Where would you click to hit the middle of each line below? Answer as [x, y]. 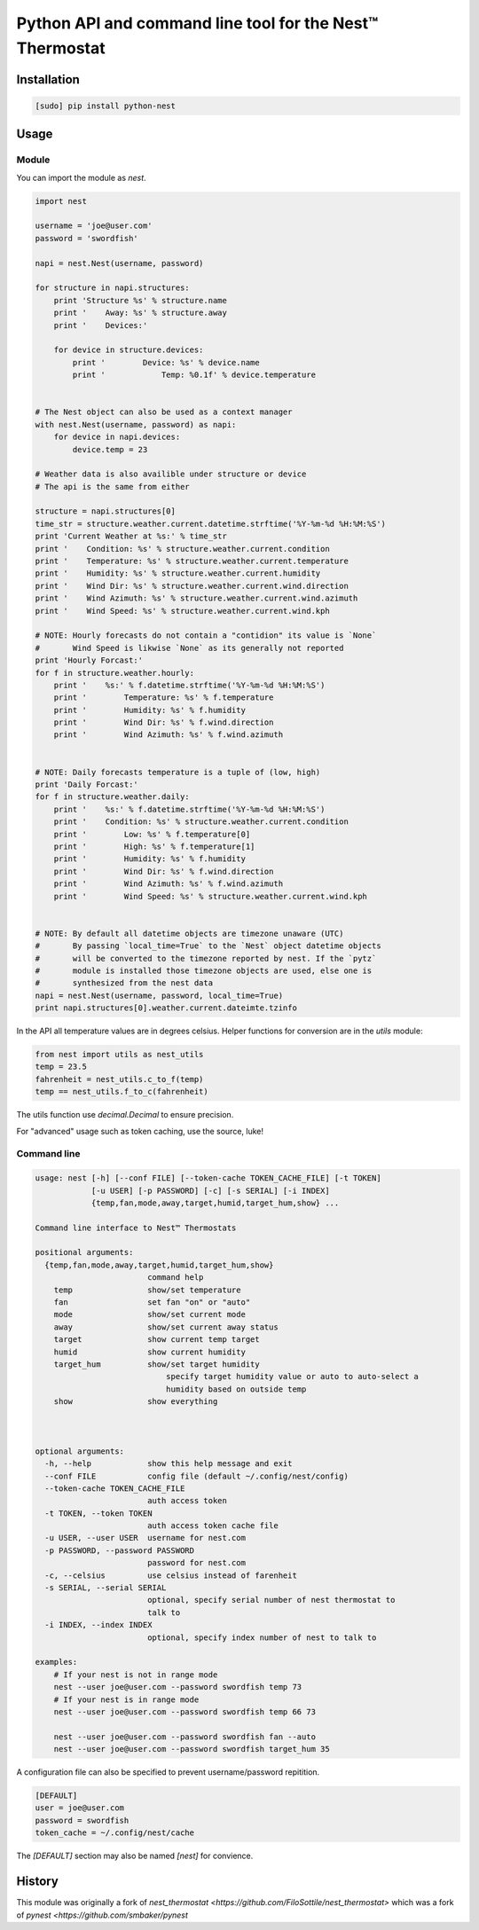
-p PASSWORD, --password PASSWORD [120, 1550]
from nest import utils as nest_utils [119, 1055]
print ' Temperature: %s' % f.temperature [164, 698]
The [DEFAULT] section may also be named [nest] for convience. [135, 1856]
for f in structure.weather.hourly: [115, 673]
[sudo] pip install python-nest [106, 106]
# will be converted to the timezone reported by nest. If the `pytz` [206, 958]
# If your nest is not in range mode [136, 1675]
